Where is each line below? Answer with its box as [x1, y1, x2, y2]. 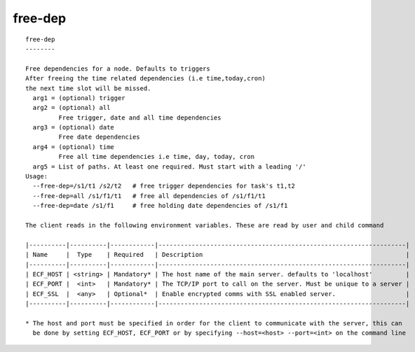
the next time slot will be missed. [25, 84, 151, 92]
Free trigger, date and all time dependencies [58, 113, 222, 122]
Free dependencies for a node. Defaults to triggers [25, 64, 210, 73]
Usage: [25, 172, 48, 181]
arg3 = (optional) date [32, 123, 115, 132]
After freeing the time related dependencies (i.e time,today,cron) [25, 74, 266, 83]
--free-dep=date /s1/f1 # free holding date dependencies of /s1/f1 [32, 202, 288, 210]
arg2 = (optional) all [32, 104, 111, 112]
